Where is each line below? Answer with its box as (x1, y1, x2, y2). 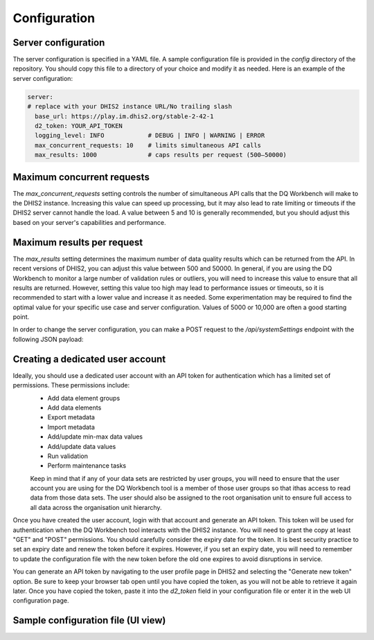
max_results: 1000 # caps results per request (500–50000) (35, 151, 287, 159)
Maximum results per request (12, 236, 143, 248)
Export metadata (47, 413, 95, 421)
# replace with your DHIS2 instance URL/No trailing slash (27, 102, 232, 111)
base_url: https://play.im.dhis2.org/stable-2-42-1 (35, 112, 214, 120)
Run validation (47, 452, 89, 460)
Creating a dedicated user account (12, 353, 166, 365)
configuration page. (12, 596, 69, 605)
